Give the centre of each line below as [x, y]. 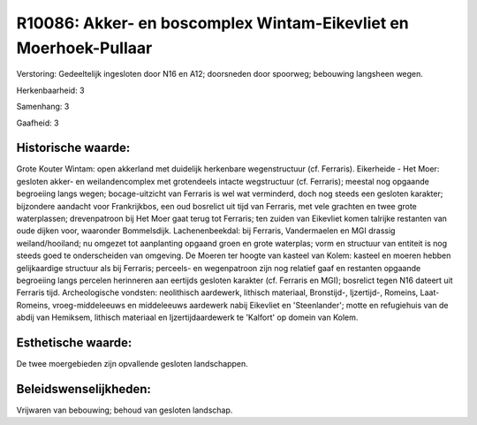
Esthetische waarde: [74, 342]
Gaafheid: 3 [38, 123]
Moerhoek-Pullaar [84, 48]
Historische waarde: [73, 148]
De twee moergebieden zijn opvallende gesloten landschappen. [132, 364]
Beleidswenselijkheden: [84, 389]
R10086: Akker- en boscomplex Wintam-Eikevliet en [213, 23]
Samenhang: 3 [43, 107]
